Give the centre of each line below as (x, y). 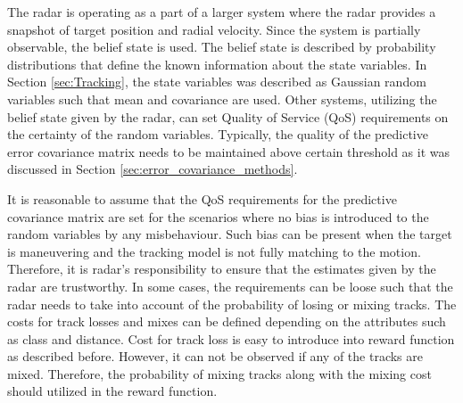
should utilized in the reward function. (112, 391)
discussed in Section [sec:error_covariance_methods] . (153, 169)
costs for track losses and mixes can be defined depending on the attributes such (227, 321)
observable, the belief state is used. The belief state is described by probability (222, 47)
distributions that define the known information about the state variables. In (217, 64)
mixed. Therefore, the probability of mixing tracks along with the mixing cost (219, 373)
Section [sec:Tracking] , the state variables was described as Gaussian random (217, 82)
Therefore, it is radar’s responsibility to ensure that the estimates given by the (222, 269)
